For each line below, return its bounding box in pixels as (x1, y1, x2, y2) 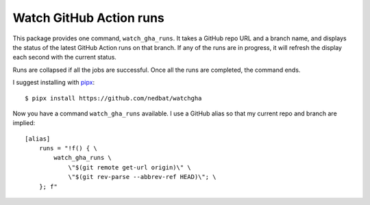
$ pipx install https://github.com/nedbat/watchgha (25, 94, 202, 102)
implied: (12, 119, 36, 127)
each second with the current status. (12, 53, 116, 61)
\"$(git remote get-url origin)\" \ (68, 163, 191, 171)
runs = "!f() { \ (38, 144, 97, 152)
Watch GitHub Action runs (12, 10, 164, 25)
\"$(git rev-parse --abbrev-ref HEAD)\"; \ (68, 173, 217, 181)
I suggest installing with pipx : (12, 79, 95, 87)
